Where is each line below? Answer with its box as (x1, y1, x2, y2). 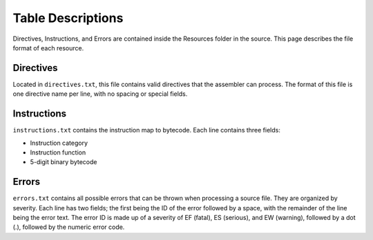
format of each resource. (12, 43, 84, 52)
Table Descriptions (12, 10, 124, 26)
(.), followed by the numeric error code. (12, 223, 125, 231)
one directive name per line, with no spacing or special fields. (12, 90, 188, 98)
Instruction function (30, 148, 86, 157)
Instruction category (30, 139, 88, 147)
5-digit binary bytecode (30, 158, 97, 166)
